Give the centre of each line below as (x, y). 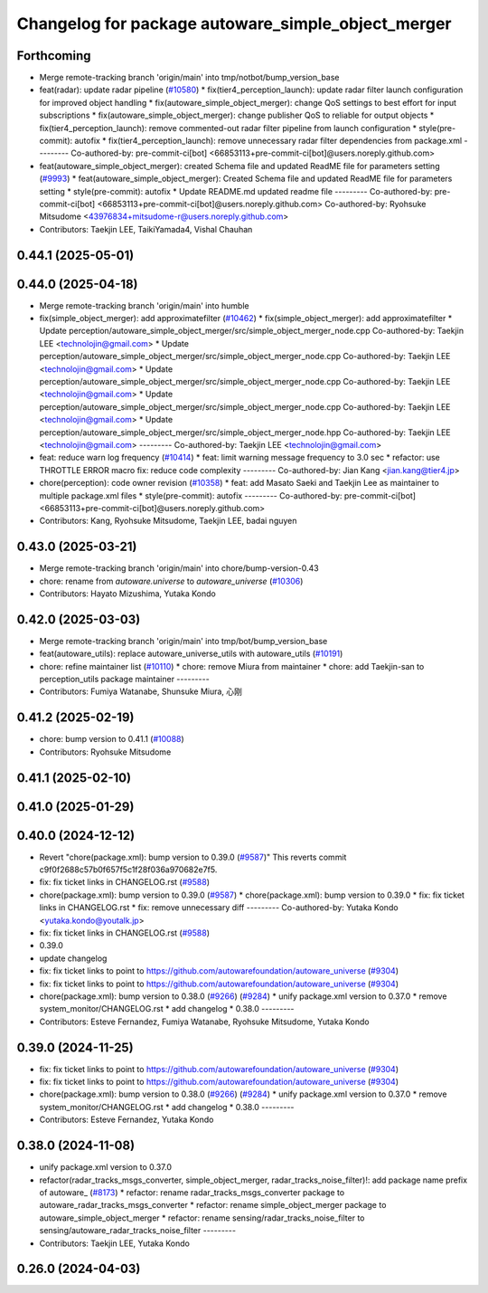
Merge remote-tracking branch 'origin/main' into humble (144, 305)
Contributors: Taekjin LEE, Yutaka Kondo (114, 1243)
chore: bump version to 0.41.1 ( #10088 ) (112, 739)
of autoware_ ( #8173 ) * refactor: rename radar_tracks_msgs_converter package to (192, 1192)
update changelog (73, 958)
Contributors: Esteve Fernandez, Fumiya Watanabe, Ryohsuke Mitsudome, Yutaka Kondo (204, 1022)
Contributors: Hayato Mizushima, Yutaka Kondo (127, 594)
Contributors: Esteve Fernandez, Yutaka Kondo (127, 1120)
